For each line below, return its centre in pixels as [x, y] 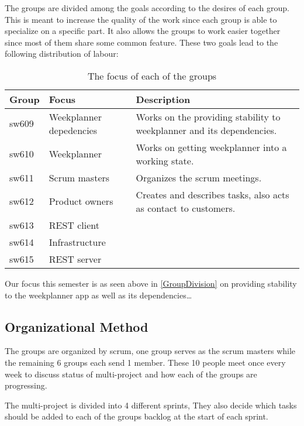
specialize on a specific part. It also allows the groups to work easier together [143, 31]
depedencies [73, 130]
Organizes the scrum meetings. [199, 177]
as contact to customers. [186, 208]
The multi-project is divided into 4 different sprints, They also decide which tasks [151, 405]
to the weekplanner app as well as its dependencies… [99, 295]
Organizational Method [77, 326]
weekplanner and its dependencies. [206, 130]
